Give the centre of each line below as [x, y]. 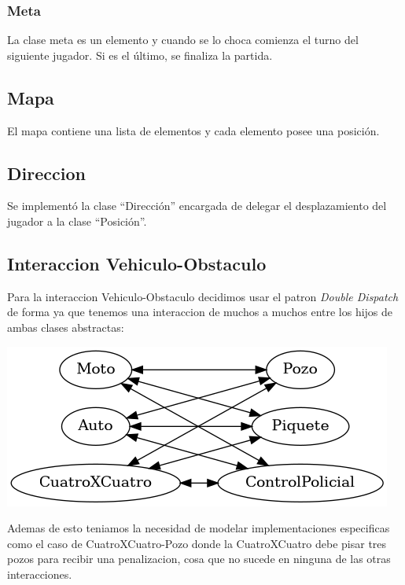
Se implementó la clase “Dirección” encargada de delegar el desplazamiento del [197, 206]
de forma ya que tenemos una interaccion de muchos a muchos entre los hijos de [200, 312]
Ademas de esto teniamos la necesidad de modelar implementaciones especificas [199, 528]
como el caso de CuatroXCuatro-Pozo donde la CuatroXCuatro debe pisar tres [197, 543]
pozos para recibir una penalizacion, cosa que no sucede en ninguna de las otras [199, 559]
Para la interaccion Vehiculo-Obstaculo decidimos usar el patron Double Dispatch [203, 296]
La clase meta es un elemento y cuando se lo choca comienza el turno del [183, 40]
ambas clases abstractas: [66, 327]
